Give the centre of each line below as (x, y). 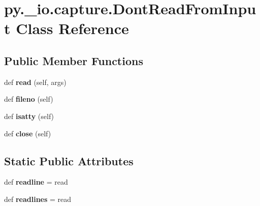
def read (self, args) (35, 82)
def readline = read (36, 182)
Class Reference (72, 28)
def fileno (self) (29, 99)
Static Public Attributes (69, 160)
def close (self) (28, 133)
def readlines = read (38, 199)
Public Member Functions (74, 60)
